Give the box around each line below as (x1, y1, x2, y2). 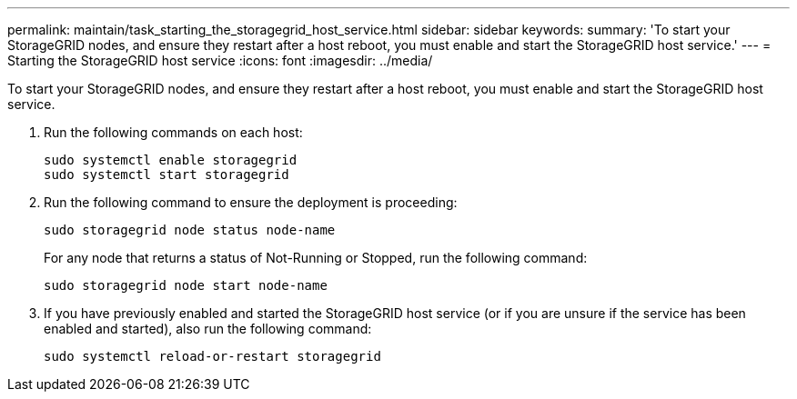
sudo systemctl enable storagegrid (44, 153, 298, 167)
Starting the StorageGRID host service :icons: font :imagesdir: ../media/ (7, 53, 433, 68)
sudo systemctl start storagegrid (44, 167, 289, 182)
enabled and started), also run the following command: (44, 321, 372, 336)
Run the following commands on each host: (44, 125, 303, 140)
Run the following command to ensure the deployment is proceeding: (44, 195, 458, 210)
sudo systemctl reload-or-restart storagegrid (44, 349, 381, 364)
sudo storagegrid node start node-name (44, 278, 328, 293)
